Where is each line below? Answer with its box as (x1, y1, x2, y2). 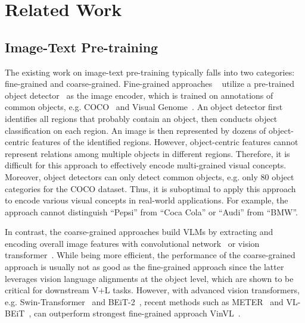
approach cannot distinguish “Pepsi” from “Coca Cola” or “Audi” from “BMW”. (5, 205, 298, 218)
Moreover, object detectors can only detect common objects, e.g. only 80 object (5, 170, 294, 183)
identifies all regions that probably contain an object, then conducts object (5, 112, 278, 124)
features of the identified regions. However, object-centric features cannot (32, 136, 298, 148)
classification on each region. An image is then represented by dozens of (5, 124, 266, 136)
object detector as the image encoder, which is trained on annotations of (5, 89, 273, 101)
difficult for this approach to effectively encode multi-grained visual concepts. (5, 159, 287, 171)
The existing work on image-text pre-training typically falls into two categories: (5, 65, 295, 78)
